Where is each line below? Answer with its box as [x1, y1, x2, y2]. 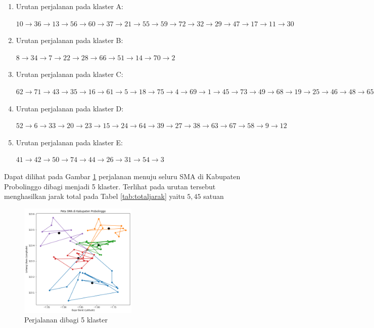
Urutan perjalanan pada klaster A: [16, 1, 123, 11]
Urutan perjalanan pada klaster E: [16, 137, 123, 147]
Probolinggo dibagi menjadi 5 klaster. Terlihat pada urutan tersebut [4, 181, 216, 191]
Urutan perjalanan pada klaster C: [16, 69, 123, 79]
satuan [203, 191, 224, 201]
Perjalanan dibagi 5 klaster [24, 314, 108, 325]
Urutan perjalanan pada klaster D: [16, 103, 124, 113]
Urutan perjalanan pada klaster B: [16, 35, 123, 46]
